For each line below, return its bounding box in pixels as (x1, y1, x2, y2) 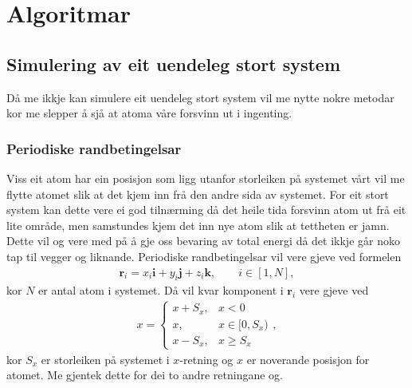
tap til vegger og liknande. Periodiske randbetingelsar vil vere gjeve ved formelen (6, 247, 402, 264)
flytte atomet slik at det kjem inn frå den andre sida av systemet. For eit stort (6, 185, 389, 202)
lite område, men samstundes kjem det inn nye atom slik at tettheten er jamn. (6, 216, 390, 233)
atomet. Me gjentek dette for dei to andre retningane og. (6, 366, 284, 383)
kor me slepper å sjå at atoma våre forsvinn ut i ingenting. (6, 105, 292, 121)
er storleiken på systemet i (41, 350, 170, 367)
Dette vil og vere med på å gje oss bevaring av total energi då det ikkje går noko (6, 232, 400, 249)
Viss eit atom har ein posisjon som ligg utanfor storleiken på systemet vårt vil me (6, 169, 405, 186)
